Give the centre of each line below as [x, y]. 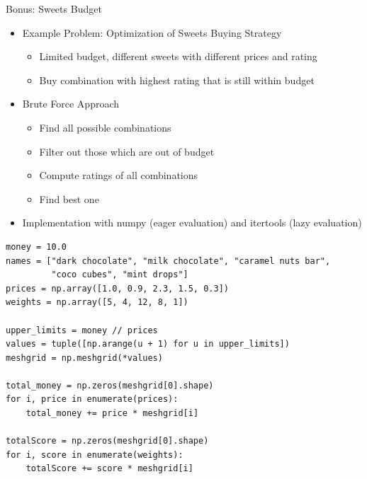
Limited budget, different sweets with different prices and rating [178, 56]
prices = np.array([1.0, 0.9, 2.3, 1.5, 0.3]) [117, 288]
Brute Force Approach [71, 104]
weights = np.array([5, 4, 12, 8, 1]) [97, 302]
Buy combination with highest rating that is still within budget [177, 80]
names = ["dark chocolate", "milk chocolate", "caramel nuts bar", [168, 261]
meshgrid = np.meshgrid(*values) [84, 358]
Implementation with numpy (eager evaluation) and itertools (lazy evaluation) [192, 223]
